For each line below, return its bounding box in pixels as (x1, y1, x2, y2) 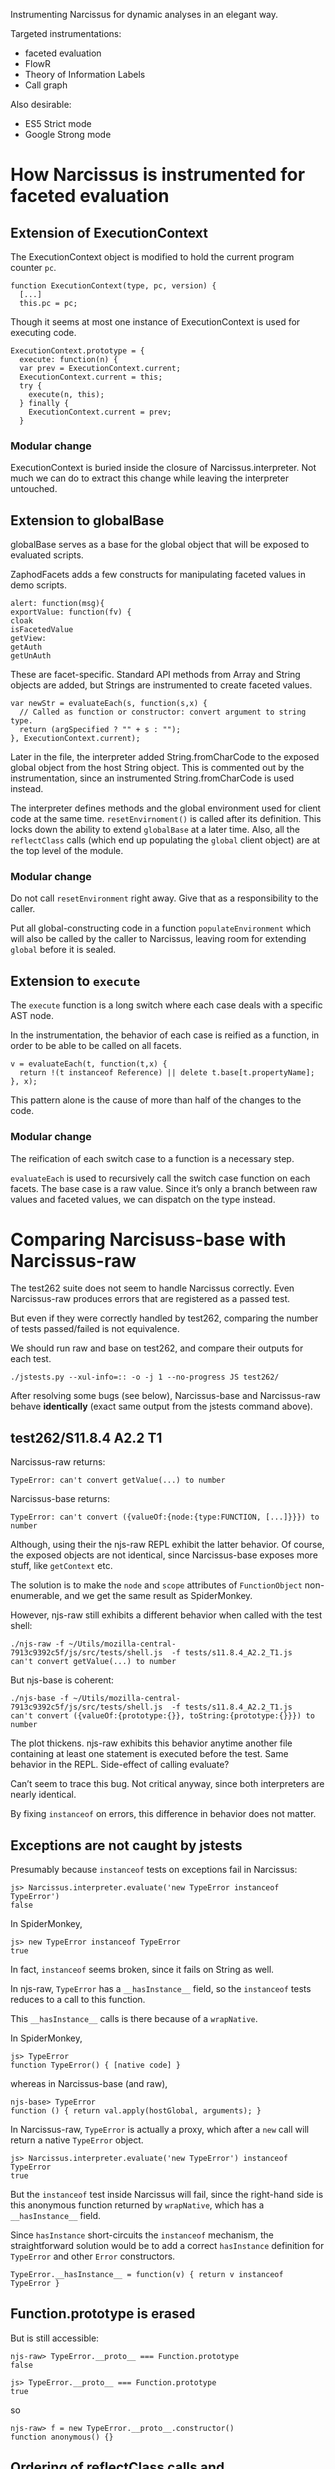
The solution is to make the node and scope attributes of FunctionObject (10, 1579, 303, 1591)
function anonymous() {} (10, 2432, 114, 2442)
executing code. (10, 327, 77, 338)
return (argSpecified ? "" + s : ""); (19, 725, 182, 735)
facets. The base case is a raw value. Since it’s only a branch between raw (10, 1182, 318, 1194)
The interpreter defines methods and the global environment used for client (10, 802, 322, 814)
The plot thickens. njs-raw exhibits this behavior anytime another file (10, 1737, 293, 1749)
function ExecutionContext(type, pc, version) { (10, 281, 217, 291)
